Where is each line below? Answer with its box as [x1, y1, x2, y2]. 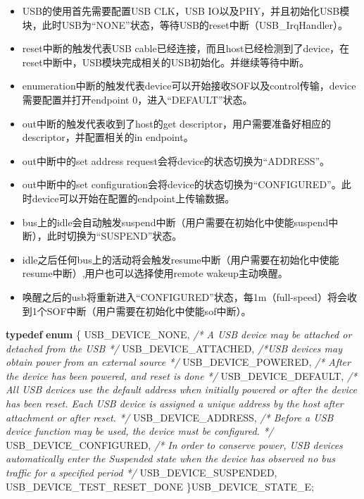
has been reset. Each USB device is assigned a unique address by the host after [6, 396, 344, 411]
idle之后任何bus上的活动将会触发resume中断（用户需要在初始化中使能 [22, 252, 339, 266]
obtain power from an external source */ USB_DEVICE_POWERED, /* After [6, 355, 351, 369]
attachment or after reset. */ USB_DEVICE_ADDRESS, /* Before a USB [6, 409, 334, 424]
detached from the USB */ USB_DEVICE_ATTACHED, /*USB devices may [6, 340, 342, 355]
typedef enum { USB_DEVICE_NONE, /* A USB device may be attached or [6, 327, 352, 342]
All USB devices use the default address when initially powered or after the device [6, 382, 357, 397]
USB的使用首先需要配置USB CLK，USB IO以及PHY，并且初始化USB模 [22, 4, 350, 18]
